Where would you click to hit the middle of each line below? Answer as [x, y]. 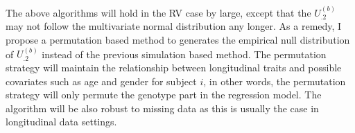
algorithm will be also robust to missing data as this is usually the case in [162, 108]
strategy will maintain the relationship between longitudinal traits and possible [174, 67]
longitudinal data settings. [61, 122]
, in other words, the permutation [275, 81]
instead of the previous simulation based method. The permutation [184, 54]
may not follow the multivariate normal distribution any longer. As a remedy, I [174, 26]
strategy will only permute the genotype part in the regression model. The [164, 95]
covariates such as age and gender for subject [101, 81]
